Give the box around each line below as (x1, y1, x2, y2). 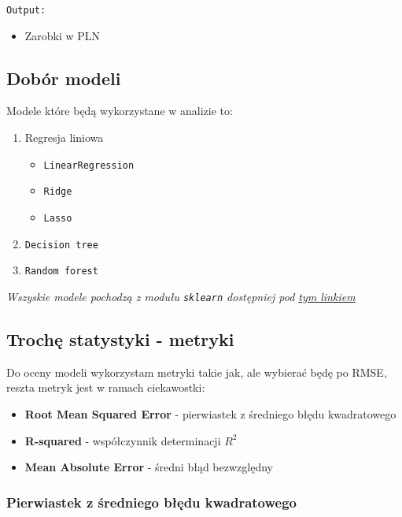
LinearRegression (43, 159, 135, 171)
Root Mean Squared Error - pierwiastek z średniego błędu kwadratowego (24, 405, 396, 422)
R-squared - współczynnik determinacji (24, 432, 221, 448)
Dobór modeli (6, 65, 121, 90)
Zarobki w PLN (24, 27, 101, 43)
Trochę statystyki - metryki (6, 326, 234, 351)
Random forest (24, 266, 98, 277)
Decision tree (24, 239, 98, 251)
